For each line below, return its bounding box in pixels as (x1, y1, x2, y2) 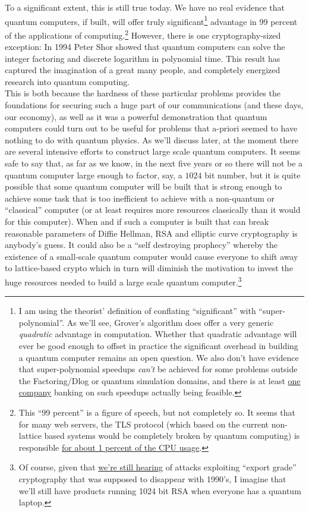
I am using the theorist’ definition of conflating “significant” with (18, 304, 256, 317)
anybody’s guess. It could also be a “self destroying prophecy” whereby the (5, 238, 278, 251)
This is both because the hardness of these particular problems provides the (5, 87, 280, 99)
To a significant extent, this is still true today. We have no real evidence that (5, 1, 285, 13)
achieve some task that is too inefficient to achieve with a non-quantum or (5, 191, 275, 204)
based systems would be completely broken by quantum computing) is (44, 429, 300, 442)
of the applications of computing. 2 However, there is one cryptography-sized (5, 27, 281, 41)
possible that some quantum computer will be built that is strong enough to (5, 180, 282, 193)
